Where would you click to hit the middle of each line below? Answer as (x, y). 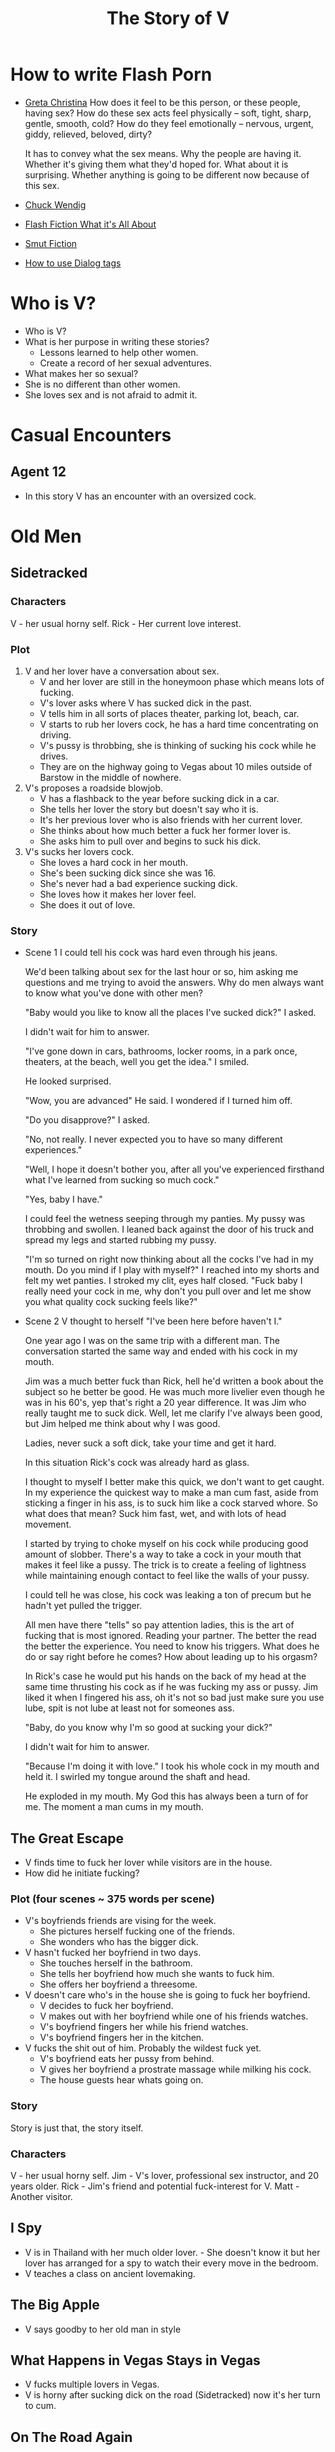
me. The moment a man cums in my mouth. (114, 1807)
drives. (54, 756)
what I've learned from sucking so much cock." (122, 1180)
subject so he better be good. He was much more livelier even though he (174, 1392)
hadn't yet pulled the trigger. (83, 1606)
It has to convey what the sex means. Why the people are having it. (163, 153)
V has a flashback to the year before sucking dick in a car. (159, 799)
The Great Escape (67, 1838)
